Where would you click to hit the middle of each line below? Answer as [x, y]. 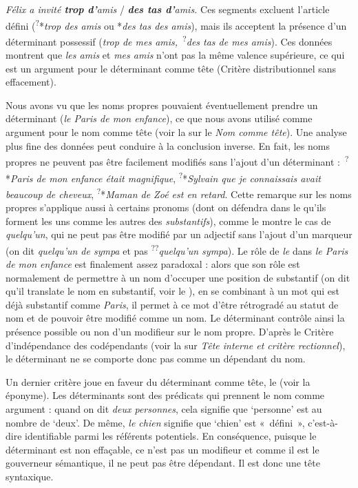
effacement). [31, 82]
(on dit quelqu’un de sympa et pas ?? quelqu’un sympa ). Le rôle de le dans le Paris [177, 249]
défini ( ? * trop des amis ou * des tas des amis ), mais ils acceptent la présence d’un [176, 24]
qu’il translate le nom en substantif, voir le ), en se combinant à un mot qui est [173, 291]
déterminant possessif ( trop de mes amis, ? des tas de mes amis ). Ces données [169, 40]
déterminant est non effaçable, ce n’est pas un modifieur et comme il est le [162, 449]
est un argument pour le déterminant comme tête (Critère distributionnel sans [171, 68]
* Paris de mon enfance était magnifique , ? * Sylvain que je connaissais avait [163, 177]
